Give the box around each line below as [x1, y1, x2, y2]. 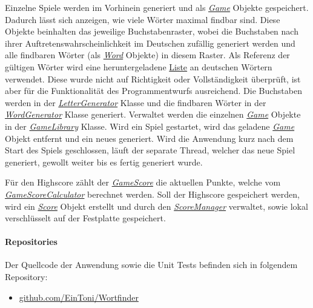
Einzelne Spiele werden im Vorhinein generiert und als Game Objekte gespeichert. [5, 1, 309, 13]
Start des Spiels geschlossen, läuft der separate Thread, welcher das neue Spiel [5, 144, 295, 156]
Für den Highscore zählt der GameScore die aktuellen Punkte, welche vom [5, 176, 281, 189]
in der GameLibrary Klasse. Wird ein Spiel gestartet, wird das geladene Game [5, 119, 295, 132]
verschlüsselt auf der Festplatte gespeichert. [5, 212, 166, 224]
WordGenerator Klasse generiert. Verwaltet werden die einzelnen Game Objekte [5, 108, 301, 121]
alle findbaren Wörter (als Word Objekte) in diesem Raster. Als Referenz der [5, 49, 290, 61]
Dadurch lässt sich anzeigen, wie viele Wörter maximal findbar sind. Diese [5, 13, 280, 25]
